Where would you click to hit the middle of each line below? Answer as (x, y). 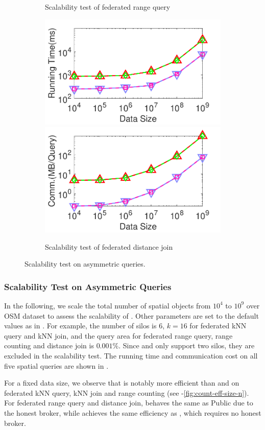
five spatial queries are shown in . (56, 365)
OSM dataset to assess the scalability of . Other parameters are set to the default (131, 315)
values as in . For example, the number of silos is (80, 326)
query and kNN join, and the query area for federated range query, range (118, 335)
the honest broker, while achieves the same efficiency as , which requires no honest (133, 412)
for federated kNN (218, 326)
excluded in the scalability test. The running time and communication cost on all (131, 355)
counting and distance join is (49, 345)
